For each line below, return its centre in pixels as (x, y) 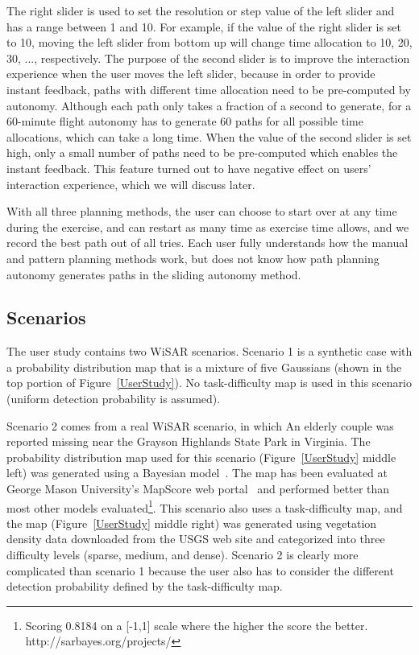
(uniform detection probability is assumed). (114, 399)
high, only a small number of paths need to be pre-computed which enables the (202, 152)
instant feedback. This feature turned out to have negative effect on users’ (189, 168)
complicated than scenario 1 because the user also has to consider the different (200, 570)
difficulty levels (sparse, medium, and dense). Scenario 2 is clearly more (183, 555)
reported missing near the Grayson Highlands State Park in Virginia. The (189, 441)
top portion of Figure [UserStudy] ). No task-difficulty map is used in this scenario (209, 383)
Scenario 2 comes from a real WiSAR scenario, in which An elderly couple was (200, 425)
